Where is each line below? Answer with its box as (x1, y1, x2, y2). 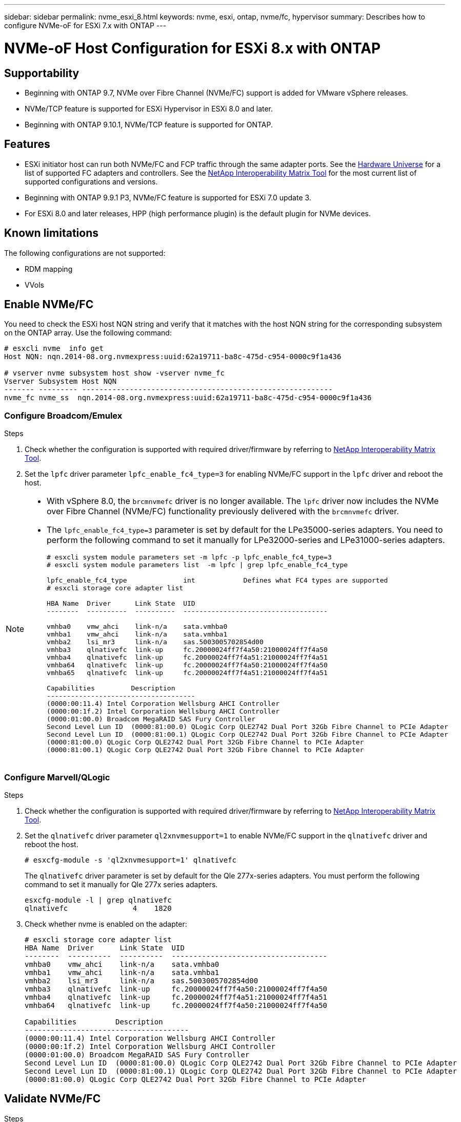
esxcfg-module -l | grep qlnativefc (25, 895, 172, 904)
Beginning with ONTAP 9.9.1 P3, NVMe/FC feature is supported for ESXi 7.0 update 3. (25, 193, 311, 202)
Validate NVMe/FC (4, 1092, 101, 1106)
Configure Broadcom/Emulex (4, 410, 123, 421)
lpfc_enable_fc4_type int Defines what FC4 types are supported (47, 576, 388, 585)
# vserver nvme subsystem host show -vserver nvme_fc (4, 369, 225, 378)
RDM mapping (25, 264, 73, 273)
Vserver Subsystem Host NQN (4, 377, 117, 386)
